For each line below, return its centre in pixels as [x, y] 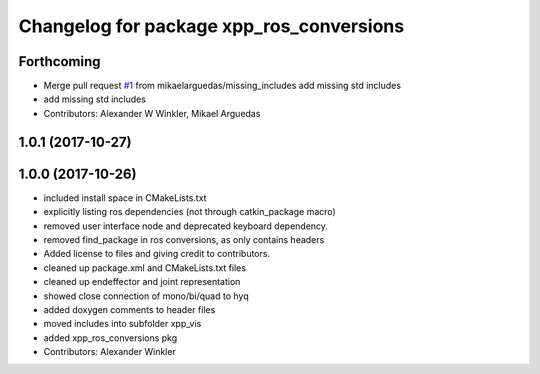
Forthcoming [59, 61]
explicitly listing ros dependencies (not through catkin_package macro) [190, 212]
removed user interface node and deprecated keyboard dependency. [186, 226]
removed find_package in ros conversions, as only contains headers [184, 239]
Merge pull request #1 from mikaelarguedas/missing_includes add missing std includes [222, 86]
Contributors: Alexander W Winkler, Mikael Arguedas [152, 113]
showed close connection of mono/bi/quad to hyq [146, 296]
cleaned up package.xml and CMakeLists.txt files [145, 267]
